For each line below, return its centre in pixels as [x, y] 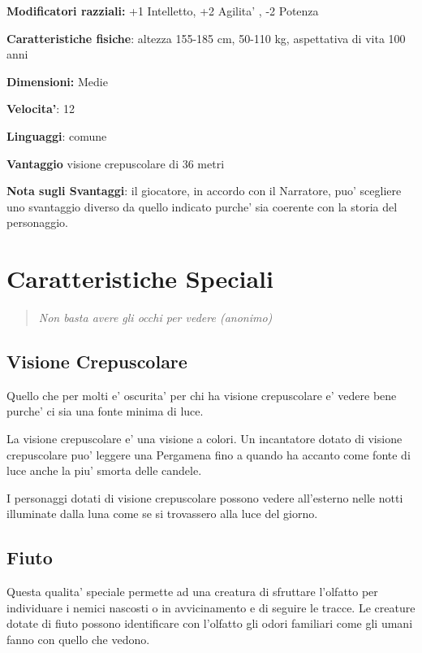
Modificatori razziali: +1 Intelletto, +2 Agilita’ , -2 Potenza [163, 11]
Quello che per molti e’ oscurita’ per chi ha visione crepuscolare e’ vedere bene [202, 395]
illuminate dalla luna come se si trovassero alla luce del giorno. [162, 514]
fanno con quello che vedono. [78, 639]
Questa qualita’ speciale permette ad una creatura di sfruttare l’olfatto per [192, 592]
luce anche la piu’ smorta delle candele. [104, 470]
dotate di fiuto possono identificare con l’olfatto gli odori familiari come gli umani [210, 623]
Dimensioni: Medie [57, 81]
